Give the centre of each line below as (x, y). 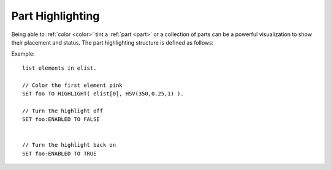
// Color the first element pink (72, 85)
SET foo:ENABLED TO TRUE (59, 153)
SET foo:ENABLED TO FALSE (61, 120)
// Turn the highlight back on (69, 145)
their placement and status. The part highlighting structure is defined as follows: (112, 42)
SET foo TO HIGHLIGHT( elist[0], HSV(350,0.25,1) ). (103, 94)
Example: (23, 54)
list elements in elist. (59, 68)
